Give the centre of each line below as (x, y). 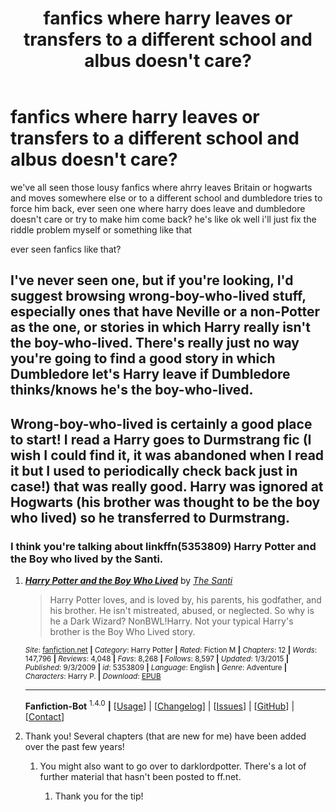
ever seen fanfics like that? (66, 249)
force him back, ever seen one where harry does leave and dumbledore (158, 208)
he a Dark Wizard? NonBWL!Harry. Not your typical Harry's (171, 621)
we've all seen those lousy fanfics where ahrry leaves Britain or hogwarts (161, 187)
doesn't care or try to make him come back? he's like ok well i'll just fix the (163, 219)
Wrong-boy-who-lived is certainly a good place (161, 423)
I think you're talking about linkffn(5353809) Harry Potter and (163, 546)
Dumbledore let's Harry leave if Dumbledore (150, 374)
